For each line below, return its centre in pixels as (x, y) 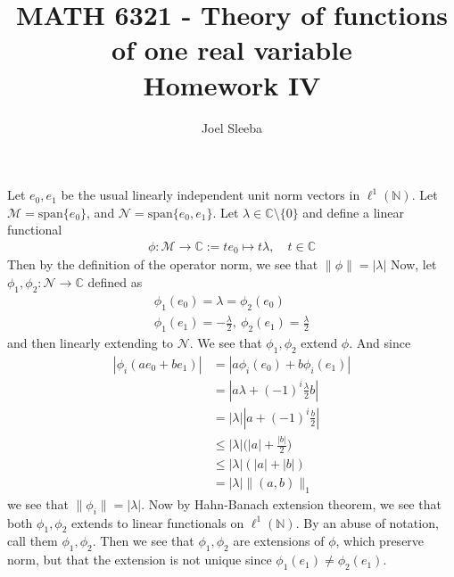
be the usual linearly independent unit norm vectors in (210, 195)
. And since (380, 342)
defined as (115, 281)
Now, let (414, 264)
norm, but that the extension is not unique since (140, 560)
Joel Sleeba (232, 127)
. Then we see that (143, 541)
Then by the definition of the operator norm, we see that (163, 264)
